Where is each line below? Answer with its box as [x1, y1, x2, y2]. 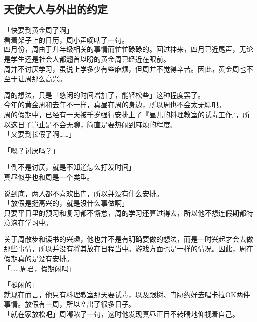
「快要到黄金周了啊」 [4, 25, 73, 35]
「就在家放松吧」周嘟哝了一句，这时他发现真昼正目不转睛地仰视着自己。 [4, 309, 239, 319]
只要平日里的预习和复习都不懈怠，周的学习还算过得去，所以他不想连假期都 [4, 207, 246, 218]
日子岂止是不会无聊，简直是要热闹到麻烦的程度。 [17, 119, 177, 129]
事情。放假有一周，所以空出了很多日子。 [4, 299, 135, 309]
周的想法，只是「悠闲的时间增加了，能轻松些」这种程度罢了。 [4, 90, 205, 100]
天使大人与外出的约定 [4, 1, 108, 17]
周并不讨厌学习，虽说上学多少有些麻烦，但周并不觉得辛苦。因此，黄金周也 [4, 63, 246, 74]
